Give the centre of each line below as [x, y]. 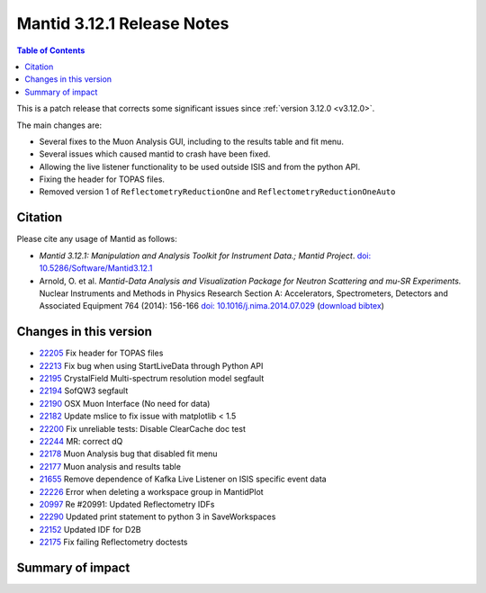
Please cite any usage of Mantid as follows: [97, 239]
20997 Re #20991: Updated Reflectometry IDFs [127, 504]
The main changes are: [59, 125]
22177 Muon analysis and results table [110, 466]
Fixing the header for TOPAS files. [102, 179]
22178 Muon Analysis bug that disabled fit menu [128, 454]
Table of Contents [51, 50]
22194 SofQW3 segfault [84, 391]
